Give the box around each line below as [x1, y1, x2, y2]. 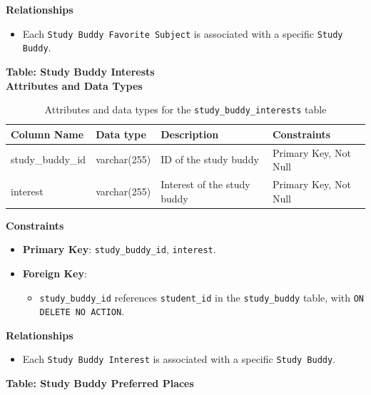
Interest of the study [161, 177, 250, 192]
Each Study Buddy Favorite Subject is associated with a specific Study [22, 26, 343, 41]
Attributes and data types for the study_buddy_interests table [44, 102, 327, 117]
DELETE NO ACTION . [39, 304, 125, 319]
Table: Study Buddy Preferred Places [6, 376, 194, 391]
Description [161, 126, 219, 141]
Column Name [11, 126, 84, 141]
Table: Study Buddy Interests [6, 63, 155, 78]
